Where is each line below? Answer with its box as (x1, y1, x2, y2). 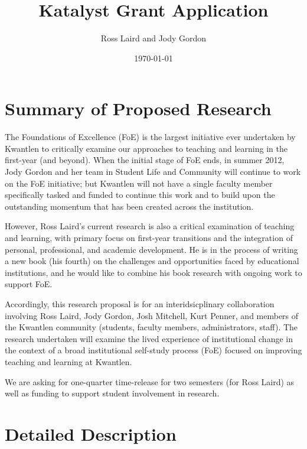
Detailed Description (5, 421, 177, 445)
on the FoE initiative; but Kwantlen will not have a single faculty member (5, 177, 273, 189)
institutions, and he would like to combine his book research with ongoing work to (5, 266, 302, 278)
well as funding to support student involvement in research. (5, 387, 220, 399)
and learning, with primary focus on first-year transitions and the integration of (5, 232, 293, 243)
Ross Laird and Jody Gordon (100, 32, 207, 44)
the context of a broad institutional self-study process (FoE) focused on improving (5, 344, 302, 356)
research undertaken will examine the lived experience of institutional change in (5, 332, 293, 344)
